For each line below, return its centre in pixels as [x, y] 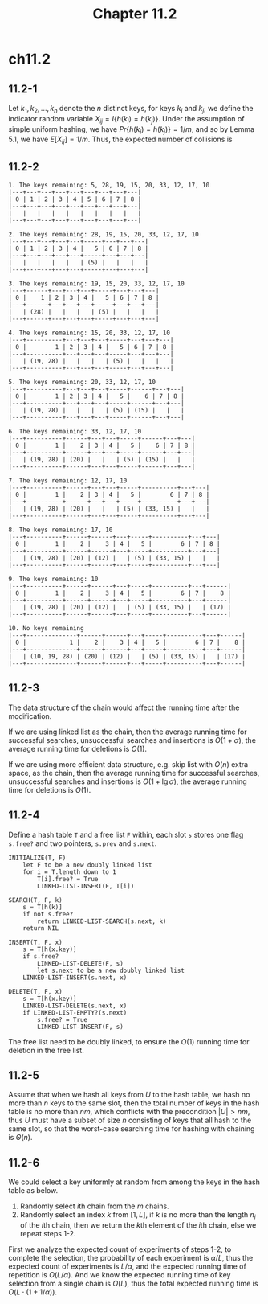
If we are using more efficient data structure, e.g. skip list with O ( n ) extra [128, 764]
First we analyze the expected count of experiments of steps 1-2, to [120, 1249]
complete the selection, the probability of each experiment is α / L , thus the [131, 1258]
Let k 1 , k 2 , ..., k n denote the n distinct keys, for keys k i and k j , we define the [131, 109]
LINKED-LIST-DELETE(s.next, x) [75, 1006]
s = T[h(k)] [43, 907]
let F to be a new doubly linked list [87, 865]
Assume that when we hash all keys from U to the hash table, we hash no [129, 1095]
